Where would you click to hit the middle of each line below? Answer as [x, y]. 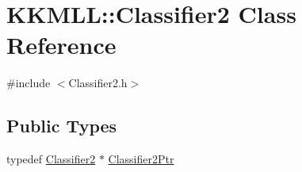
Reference [61, 45]
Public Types [62, 126]
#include [29, 83]
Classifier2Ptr [141, 159]
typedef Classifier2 [51, 159]
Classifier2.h [98, 83]
